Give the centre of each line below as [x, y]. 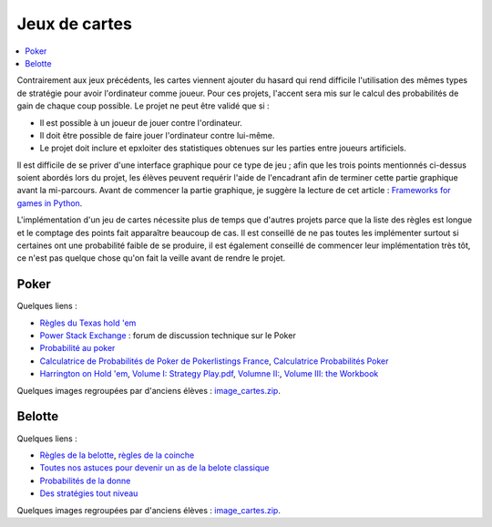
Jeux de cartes [74, 24]
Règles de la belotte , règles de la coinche [117, 455]
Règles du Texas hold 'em [88, 323]
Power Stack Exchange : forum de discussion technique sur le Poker [168, 336]
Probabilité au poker [77, 348]
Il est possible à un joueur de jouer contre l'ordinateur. [141, 122]
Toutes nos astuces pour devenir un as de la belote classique [154, 468]
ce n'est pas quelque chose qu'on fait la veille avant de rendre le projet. [151, 258]
